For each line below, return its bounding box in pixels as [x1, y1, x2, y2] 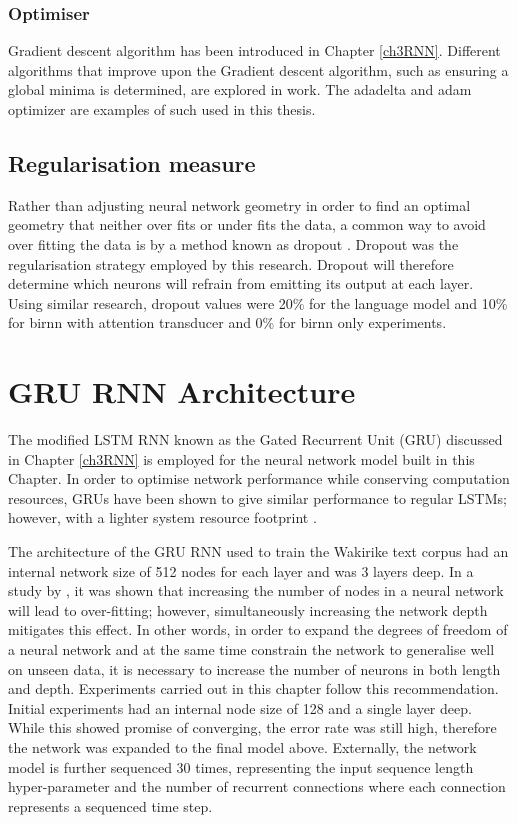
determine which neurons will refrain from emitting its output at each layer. [8, 273, 474, 294]
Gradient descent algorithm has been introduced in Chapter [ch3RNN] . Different [8, 40, 501, 61]
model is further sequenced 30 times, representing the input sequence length [8, 756, 474, 777]
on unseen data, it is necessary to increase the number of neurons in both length [8, 658, 501, 679]
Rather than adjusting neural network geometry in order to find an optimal [8, 194, 471, 215]
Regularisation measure [8, 147, 256, 178]
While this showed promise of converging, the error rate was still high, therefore [8, 717, 497, 738]
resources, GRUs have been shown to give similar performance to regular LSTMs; [8, 487, 507, 508]
